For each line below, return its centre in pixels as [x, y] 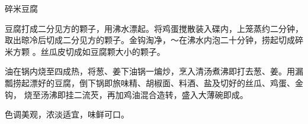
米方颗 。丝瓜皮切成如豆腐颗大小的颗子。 [85, 51]
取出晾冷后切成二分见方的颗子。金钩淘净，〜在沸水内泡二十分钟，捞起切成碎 [154, 40]
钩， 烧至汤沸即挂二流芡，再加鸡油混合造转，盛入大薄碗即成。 [126, 94]
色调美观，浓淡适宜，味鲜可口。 [67, 114]
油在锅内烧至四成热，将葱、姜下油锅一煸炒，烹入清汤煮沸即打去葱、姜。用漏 [154, 71]
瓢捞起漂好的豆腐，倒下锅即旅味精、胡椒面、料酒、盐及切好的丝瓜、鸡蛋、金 [154, 82]
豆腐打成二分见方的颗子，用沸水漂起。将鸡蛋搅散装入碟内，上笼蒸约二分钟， [154, 28]
